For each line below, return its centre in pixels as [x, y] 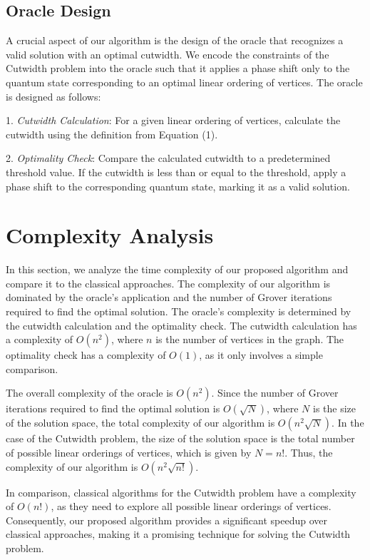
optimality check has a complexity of [86, 355]
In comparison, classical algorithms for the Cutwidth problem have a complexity [181, 492]
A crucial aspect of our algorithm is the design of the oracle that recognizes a [175, 40]
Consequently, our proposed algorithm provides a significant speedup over [166, 520]
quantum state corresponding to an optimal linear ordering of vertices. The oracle [184, 82]
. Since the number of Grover [275, 393]
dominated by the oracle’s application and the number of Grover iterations [169, 297]
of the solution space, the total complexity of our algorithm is [140, 423]
